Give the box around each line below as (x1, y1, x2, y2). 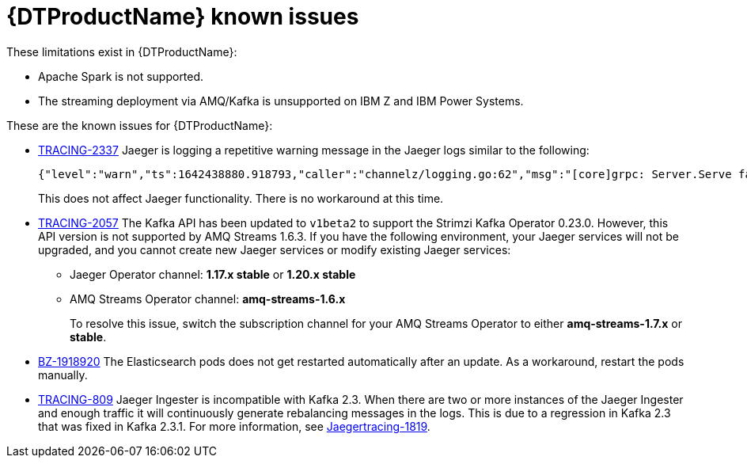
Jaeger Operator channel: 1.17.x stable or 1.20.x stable (70, 267, 356, 281)
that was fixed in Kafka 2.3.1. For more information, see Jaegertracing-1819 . (38, 419, 430, 433)
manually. (38, 367, 88, 382)
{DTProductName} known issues (6, 3, 359, 30)
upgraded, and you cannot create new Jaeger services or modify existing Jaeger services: (38, 242, 511, 257)
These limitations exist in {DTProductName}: (6, 44, 237, 59)
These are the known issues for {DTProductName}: (6, 118, 273, 132)
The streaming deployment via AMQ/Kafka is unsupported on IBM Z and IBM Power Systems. (38, 93, 524, 108)
